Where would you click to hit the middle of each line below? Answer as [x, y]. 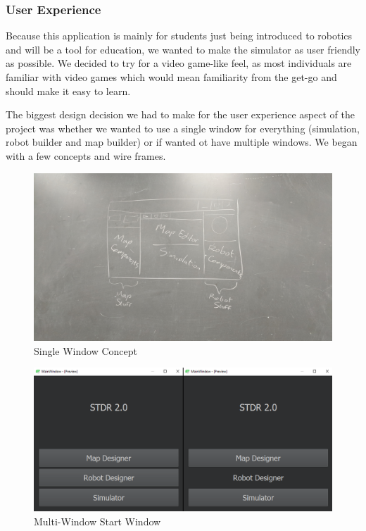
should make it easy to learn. [68, 90]
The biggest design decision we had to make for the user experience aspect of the [180, 114]
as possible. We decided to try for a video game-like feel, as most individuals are [179, 63]
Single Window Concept [86, 350]
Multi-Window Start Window [97, 521]
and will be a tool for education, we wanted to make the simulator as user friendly [183, 49]
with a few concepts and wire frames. [86, 155]
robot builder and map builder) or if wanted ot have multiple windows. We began [182, 142]
